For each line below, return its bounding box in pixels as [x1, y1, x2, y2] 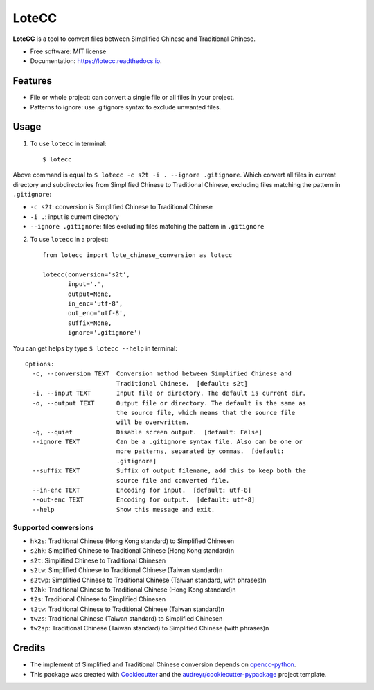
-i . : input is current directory [30, 212, 119, 221]
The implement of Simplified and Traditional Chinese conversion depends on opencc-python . [30, 660, 296, 669]
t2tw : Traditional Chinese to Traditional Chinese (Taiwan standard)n [30, 605, 224, 613]
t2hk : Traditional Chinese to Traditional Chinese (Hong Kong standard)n [30, 585, 236, 594]
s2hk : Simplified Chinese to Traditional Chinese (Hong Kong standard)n [30, 547, 235, 555]
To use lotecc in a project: [30, 235, 109, 243]
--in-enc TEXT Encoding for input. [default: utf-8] [32, 486, 252, 495]
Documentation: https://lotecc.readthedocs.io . [30, 57, 162, 65]
